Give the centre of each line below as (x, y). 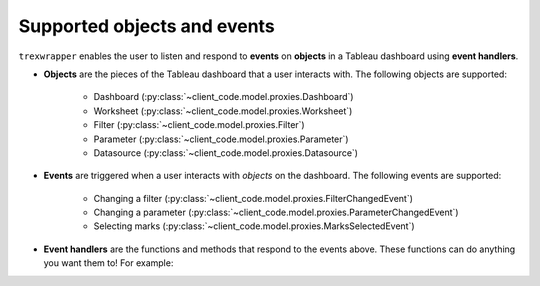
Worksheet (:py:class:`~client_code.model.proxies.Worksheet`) (223, 111)
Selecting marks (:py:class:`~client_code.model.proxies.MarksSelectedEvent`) (254, 226)
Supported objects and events (146, 26)
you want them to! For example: (108, 263)
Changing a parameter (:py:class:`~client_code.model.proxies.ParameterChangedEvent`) (276, 212)
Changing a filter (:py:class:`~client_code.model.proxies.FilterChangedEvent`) (253, 198)
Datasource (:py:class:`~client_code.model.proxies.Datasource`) (226, 152)
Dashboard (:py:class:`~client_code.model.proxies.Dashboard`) (223, 97)
